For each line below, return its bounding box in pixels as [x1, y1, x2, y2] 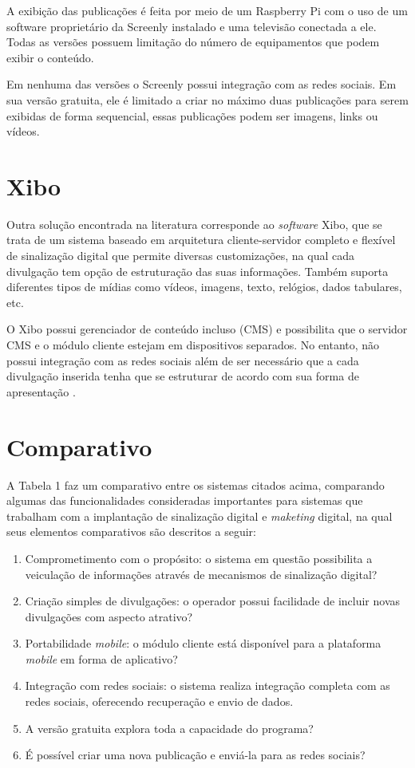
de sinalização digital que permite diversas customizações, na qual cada [6, 247, 354, 264]
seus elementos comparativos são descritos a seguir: [6, 523, 256, 540]
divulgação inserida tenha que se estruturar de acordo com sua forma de [6, 368, 359, 384]
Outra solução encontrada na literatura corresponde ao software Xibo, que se [6, 215, 382, 232]
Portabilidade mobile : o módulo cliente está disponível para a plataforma [25, 635, 381, 652]
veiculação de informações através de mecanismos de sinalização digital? [25, 565, 377, 582]
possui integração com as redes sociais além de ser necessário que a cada [6, 352, 359, 368]
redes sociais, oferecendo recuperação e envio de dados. [25, 693, 294, 710]
